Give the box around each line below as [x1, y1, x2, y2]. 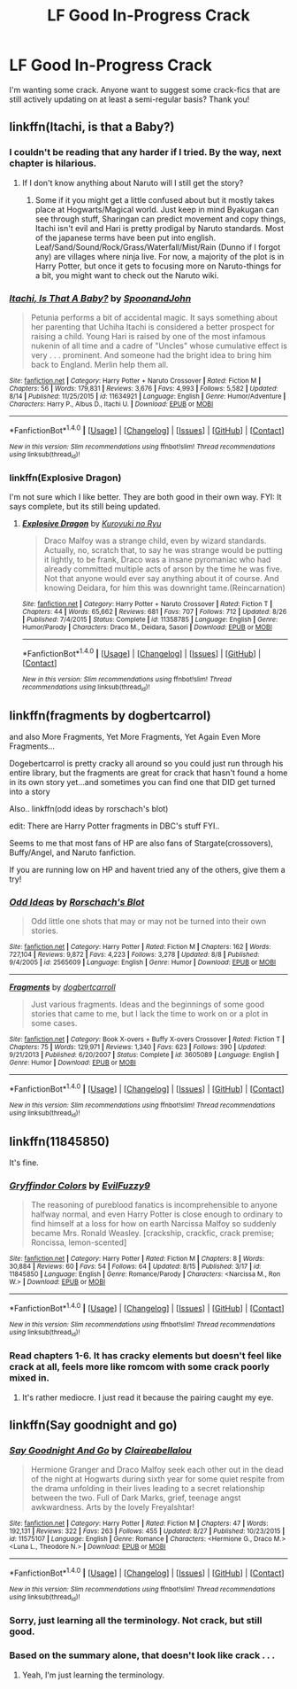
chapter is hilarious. [9, 157, 97, 169]
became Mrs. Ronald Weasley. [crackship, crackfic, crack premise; [30, 1228, 275, 1239]
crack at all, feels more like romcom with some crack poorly [9, 1361, 270, 1374]
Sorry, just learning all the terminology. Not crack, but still [9, 1615, 263, 1627]
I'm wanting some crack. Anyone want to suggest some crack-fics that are [9, 84, 281, 95]
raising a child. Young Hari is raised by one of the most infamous [30, 331, 267, 341]
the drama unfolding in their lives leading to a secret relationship [30, 1483, 265, 1494]
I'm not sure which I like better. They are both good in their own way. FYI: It [9, 492, 282, 502]
